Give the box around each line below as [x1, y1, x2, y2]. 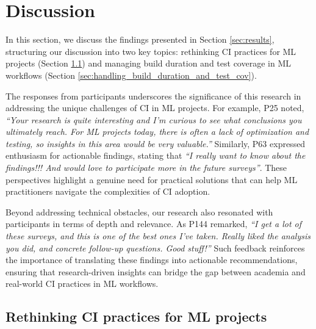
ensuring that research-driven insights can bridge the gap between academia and [5, 265, 306, 278]
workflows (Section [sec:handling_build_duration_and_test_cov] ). [5, 68, 257, 81]
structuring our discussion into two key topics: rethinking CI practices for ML [5, 45, 296, 57]
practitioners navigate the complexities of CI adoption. [5, 185, 210, 198]
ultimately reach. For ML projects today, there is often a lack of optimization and [5, 125, 309, 138]
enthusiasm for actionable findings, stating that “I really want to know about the [5, 149, 306, 162]
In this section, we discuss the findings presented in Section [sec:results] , [5, 33, 275, 46]
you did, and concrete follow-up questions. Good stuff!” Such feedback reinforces [5, 241, 305, 254]
